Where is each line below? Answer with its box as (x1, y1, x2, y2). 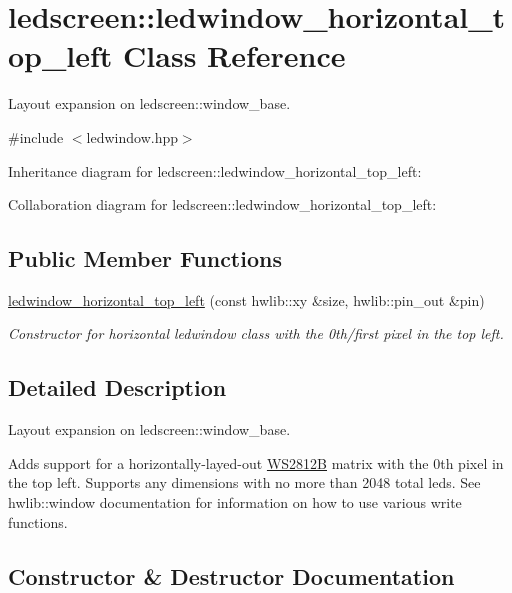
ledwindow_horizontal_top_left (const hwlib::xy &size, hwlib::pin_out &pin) (8, 289, 485, 310)
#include (8, 126, 64, 147)
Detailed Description (8, 372, 227, 403)
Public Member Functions (8, 243, 282, 274)
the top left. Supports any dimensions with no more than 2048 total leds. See (8, 472, 481, 493)
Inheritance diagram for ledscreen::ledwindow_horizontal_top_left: (8, 160, 422, 181)
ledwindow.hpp (86, 126, 178, 147)
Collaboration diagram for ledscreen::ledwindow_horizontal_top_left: (8, 194, 437, 215)
